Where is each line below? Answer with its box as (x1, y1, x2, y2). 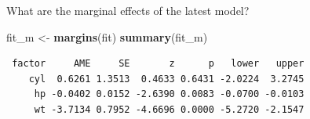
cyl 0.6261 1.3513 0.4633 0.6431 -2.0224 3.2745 (28, 73, 305, 85)
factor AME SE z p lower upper (12, 58, 305, 70)
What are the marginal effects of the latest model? (6, 2, 250, 18)
